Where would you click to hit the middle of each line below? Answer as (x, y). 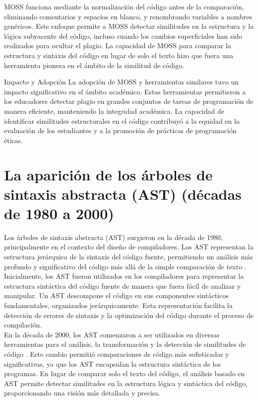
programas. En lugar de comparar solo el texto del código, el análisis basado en (125, 373)
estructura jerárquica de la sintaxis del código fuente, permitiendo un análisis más (129, 256)
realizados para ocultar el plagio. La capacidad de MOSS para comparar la (118, 45)
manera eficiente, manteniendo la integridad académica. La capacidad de (114, 111)
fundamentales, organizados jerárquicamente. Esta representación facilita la (118, 305)
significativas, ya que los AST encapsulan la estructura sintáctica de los (112, 363)
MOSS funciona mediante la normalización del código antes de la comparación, (124, 6)
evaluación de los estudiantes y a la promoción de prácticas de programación (120, 130)
